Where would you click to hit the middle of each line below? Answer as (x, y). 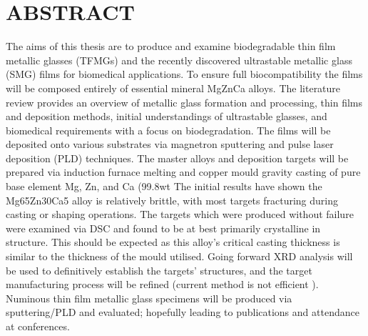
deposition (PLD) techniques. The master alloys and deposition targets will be (177, 158)
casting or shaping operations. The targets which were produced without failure (180, 214)
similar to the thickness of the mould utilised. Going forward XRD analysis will (179, 256)
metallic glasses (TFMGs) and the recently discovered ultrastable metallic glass (179, 60)
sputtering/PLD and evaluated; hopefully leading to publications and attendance (183, 312)
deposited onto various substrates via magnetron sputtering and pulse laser (170, 144)
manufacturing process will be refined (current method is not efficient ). (162, 284)
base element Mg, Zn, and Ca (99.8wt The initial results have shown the (164, 186)
